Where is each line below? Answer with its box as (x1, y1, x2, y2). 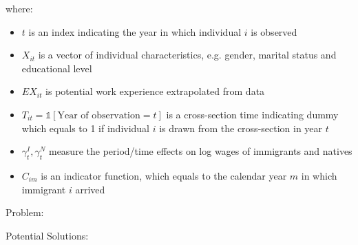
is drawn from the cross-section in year (159, 120, 323, 135)
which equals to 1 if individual (21, 120, 150, 135)
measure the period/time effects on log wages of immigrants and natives (48, 144, 352, 158)
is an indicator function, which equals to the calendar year (41, 168, 287, 182)
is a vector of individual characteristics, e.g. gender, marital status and (38, 47, 337, 62)
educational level (21, 61, 92, 75)
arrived (75, 182, 105, 196)
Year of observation (57, 110, 140, 120)
